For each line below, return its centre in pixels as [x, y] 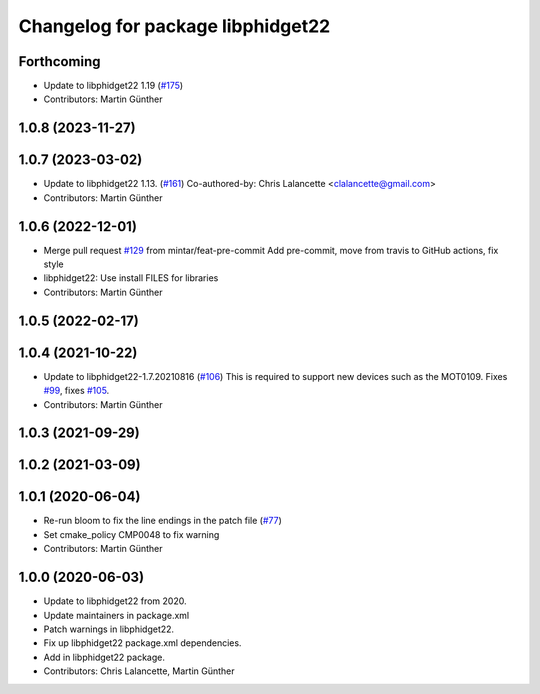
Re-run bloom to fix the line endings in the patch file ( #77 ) [162, 521]
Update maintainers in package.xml [116, 615]
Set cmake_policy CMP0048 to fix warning [131, 534]
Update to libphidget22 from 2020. [115, 601]
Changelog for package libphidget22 [174, 26]
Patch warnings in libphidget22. [109, 629]
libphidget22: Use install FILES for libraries [131, 278]
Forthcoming [59, 61]
